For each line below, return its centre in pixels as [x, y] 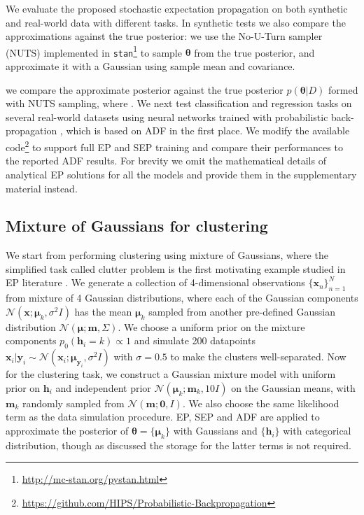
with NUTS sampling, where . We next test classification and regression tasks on [179, 103]
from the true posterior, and [254, 52]
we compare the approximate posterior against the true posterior [145, 89]
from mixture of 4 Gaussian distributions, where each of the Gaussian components [182, 298]
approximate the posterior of [67, 431]
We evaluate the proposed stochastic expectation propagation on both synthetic [177, 8]
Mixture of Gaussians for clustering [137, 226]
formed [343, 89]
